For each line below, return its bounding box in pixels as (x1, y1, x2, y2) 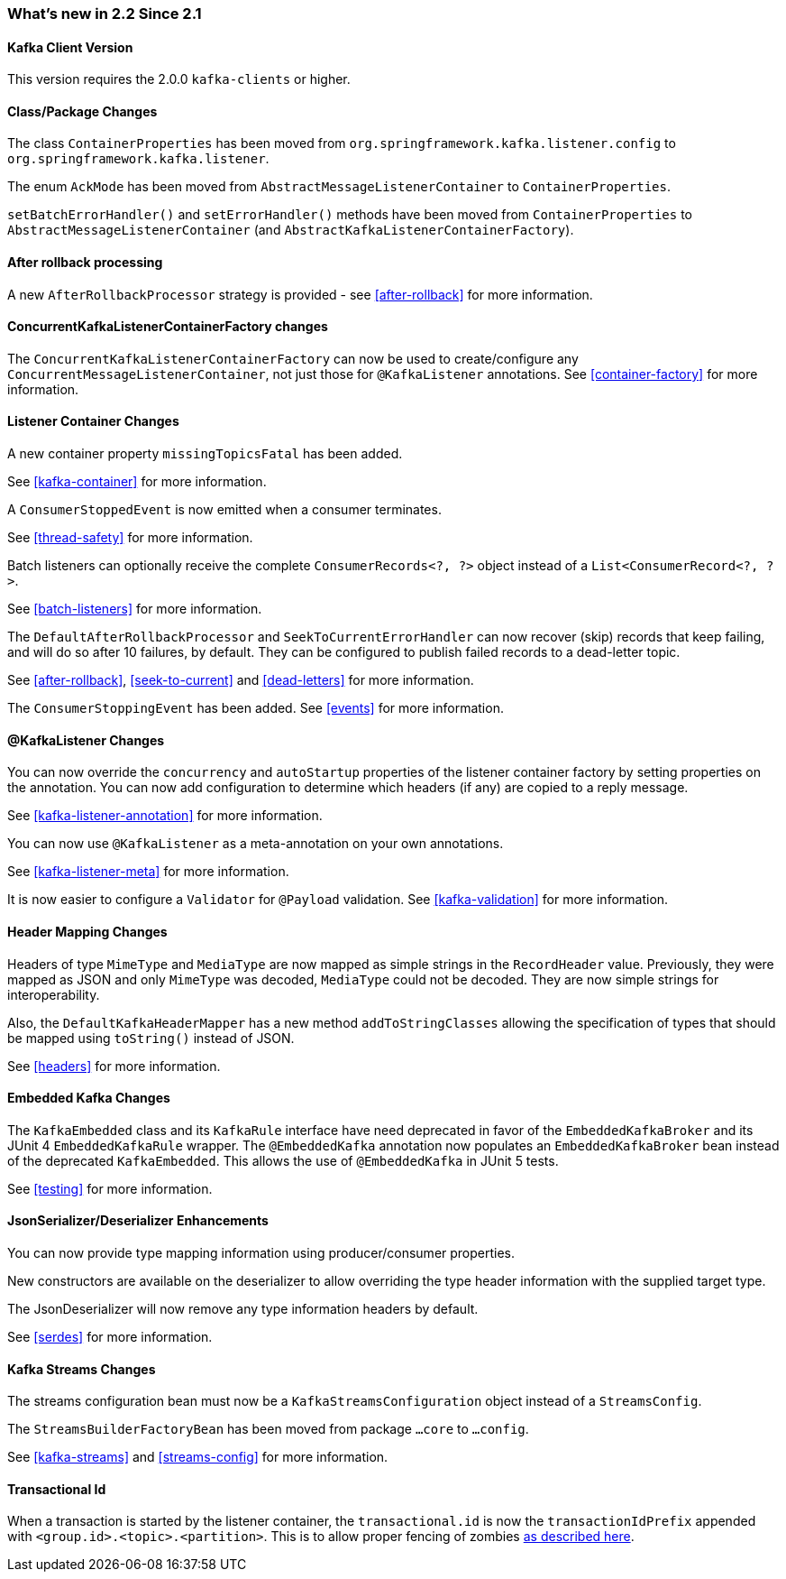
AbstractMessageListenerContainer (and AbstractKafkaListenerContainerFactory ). (7, 222, 574, 238)
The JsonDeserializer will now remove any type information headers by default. (7, 1300, 479, 1316)
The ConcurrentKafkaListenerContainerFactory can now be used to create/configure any (7, 350, 579, 366)
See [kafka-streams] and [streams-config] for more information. (7, 1449, 388, 1465)
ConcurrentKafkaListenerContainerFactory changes (7, 319, 328, 335)
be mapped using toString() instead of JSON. (7, 1030, 295, 1046)
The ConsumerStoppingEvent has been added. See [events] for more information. (7, 700, 504, 716)
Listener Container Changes (7, 413, 179, 429)
